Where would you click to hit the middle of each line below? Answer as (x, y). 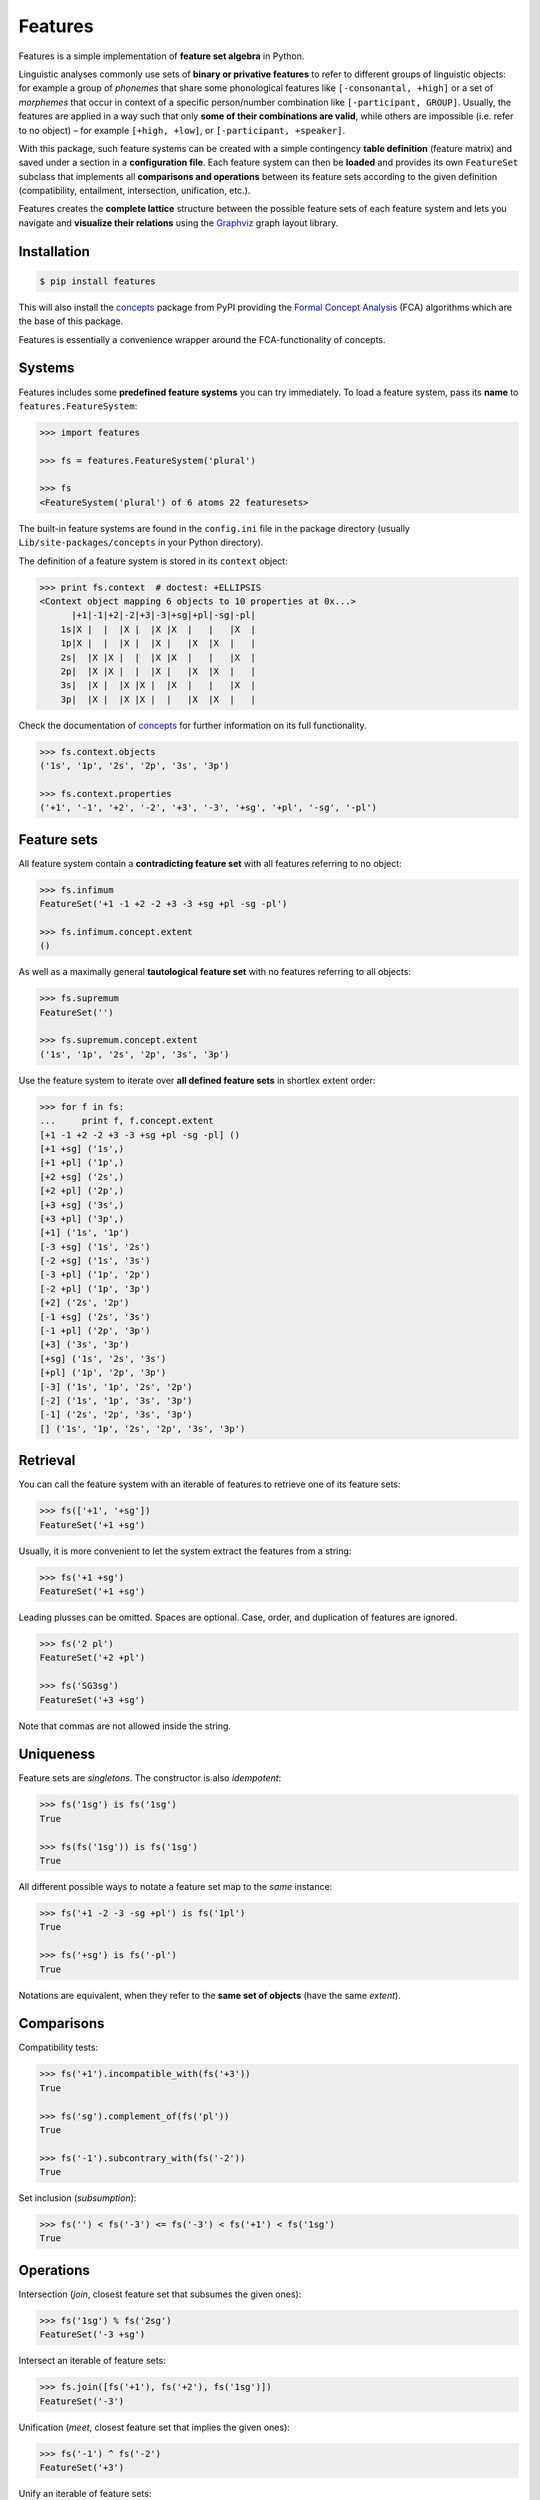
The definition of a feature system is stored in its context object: (153, 561)
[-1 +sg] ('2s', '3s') (95, 1316)
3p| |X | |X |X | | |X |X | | (158, 699)
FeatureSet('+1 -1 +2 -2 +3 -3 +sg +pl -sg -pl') (163, 904)
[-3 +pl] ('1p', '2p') (95, 1274)
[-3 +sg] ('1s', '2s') (95, 1246)
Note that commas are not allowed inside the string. (125, 1726)
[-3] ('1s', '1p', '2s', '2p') (116, 1386)
